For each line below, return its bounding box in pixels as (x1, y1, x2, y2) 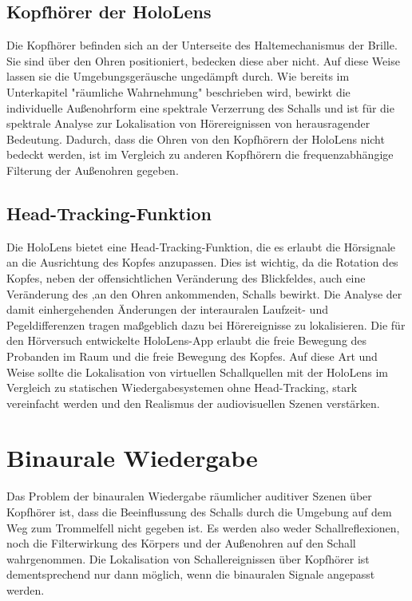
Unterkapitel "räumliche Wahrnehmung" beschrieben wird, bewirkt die (6, 83, 351, 100)
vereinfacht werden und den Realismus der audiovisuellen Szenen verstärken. (6, 394, 380, 411)
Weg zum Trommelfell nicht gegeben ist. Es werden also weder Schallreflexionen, (6, 519, 400, 536)
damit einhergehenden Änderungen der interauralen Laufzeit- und (6, 301, 328, 318)
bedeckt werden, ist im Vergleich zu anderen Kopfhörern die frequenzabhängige (6, 146, 394, 163)
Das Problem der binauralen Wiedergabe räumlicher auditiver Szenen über (6, 488, 372, 504)
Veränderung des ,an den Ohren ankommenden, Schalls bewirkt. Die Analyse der (6, 285, 402, 302)
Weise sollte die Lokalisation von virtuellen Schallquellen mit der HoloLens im (6, 363, 388, 380)
